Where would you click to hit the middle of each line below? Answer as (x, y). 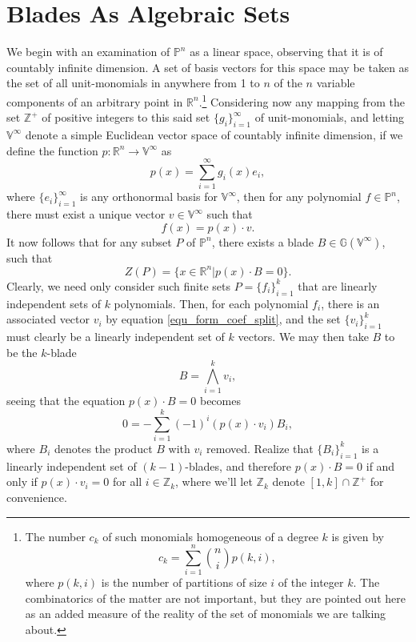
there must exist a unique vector (86, 214)
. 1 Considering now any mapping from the (302, 100)
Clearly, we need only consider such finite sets (118, 285)
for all (127, 481)
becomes (220, 401)
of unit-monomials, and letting (330, 117)
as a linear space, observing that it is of (286, 52)
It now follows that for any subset (89, 241)
